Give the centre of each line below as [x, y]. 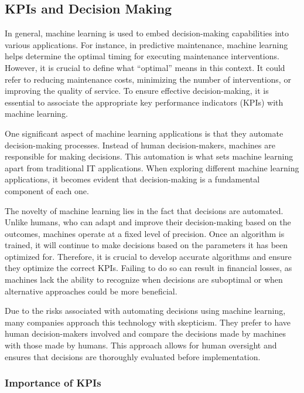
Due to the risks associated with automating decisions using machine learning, [145, 311]
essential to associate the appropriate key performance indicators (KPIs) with [144, 102]
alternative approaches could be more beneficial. [91, 291]
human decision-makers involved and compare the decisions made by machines [145, 333]
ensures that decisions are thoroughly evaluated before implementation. [133, 356]
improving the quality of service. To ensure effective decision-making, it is [137, 91]
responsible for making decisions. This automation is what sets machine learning [149, 156]
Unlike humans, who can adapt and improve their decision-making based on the [148, 222]
